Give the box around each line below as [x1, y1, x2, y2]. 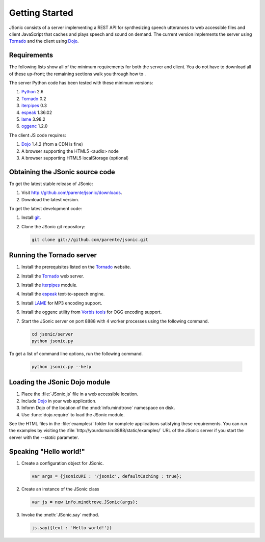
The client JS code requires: [9, 132, 66, 138]
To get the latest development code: [9, 206, 82, 211]
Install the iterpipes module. [21, 282, 78, 288]
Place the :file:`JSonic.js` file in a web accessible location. [21, 391, 138, 397]
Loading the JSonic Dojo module [9, 378, 110, 386]
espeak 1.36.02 [21, 109, 53, 115]
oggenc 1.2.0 [21, 123, 48, 129]
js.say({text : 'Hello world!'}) [31, 525, 112, 530]
